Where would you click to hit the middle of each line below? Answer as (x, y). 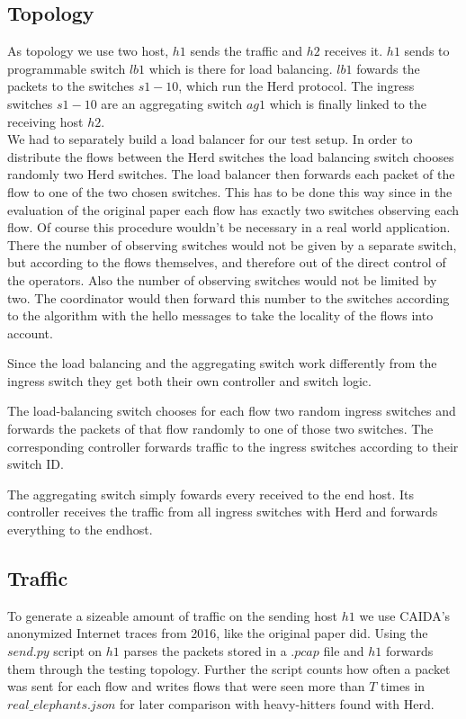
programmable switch (67, 68)
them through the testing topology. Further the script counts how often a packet (229, 668)
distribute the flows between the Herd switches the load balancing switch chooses (231, 156)
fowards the (388, 68)
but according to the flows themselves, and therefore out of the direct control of (227, 262)
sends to (427, 51)
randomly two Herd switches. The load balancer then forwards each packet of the (231, 174)
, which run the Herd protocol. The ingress (296, 86)
